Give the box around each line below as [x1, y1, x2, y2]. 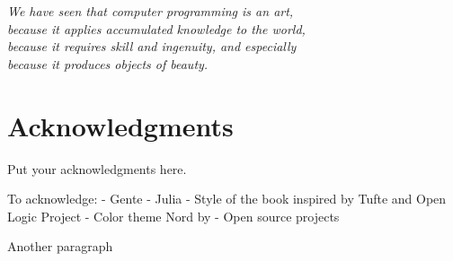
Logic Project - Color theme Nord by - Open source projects [7, 206, 340, 225]
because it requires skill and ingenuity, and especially [7, 37, 297, 56]
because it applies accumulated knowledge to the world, [7, 19, 306, 38]
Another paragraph [7, 237, 113, 256]
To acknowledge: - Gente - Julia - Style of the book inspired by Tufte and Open [7, 189, 447, 208]
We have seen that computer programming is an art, [7, 2, 294, 20]
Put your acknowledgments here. [7, 159, 187, 178]
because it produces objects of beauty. [7, 54, 209, 73]
